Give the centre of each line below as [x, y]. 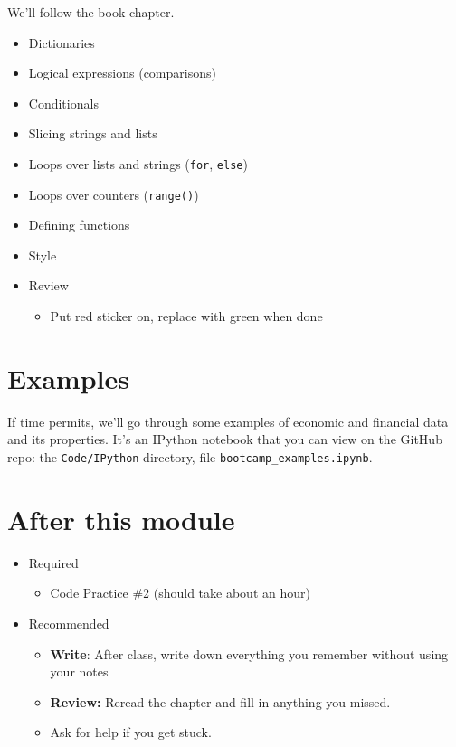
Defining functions [79, 225]
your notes [79, 671]
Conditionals [63, 103]
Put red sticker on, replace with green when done [186, 316]
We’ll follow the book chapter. [91, 12]
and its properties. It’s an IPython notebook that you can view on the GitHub [225, 439]
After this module [121, 519]
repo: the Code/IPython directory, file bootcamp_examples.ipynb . [190, 456]
